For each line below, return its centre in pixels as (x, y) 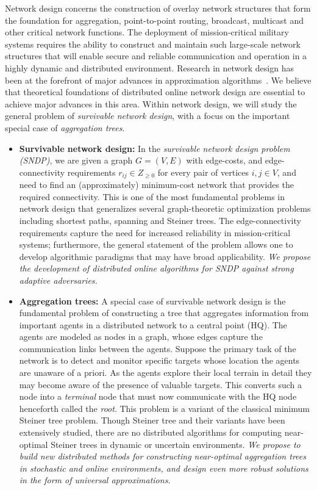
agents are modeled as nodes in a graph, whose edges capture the (141, 337)
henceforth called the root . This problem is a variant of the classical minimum (164, 408)
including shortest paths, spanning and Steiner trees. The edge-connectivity (160, 220)
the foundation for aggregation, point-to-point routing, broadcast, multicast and (155, 20)
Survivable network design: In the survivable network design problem (155, 148)
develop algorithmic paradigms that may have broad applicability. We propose (165, 256)
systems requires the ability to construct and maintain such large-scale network (153, 44)
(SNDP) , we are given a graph (76, 160)
